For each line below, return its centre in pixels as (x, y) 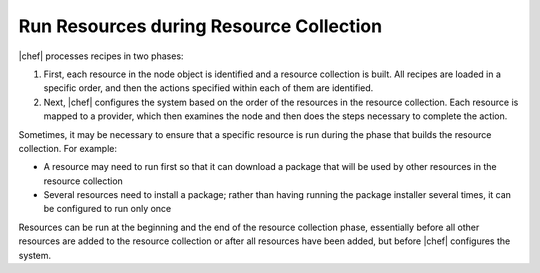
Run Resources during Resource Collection (200, 26)
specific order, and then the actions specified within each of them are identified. (208, 88)
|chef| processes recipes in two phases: (101, 56)
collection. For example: (68, 148)
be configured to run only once (107, 209)
